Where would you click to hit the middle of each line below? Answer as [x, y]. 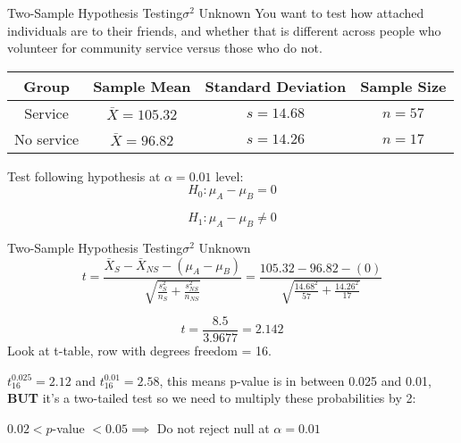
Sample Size [403, 86]
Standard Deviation [276, 86]
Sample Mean [142, 86]
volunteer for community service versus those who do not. [165, 48]
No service [47, 138]
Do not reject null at [213, 427]
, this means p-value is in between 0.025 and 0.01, [295, 380]
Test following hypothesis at [84, 176]
